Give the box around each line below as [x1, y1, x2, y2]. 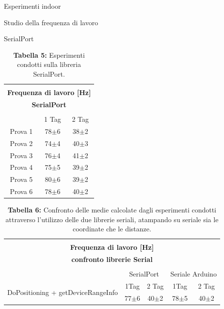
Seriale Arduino [170, 269, 217, 279]
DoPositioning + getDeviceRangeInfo [7, 287, 118, 297]
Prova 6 [10, 186, 33, 196]
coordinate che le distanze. [73, 224, 151, 234]
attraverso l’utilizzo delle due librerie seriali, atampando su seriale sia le [5, 214, 219, 224]
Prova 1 [10, 126, 33, 136]
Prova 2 [10, 138, 33, 148]
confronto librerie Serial [71, 254, 153, 264]
